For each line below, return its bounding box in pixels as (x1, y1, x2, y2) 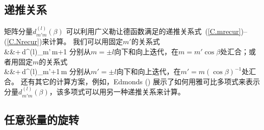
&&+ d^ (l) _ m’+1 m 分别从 (4, 66, 91, 77)
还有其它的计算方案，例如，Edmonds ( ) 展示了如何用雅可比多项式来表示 (20, 76, 260, 86)
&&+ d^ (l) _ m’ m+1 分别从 (4, 46, 91, 57)
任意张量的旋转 (4, 112, 79, 127)
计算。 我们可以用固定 (49, 36, 123, 47)
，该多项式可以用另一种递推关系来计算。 (49, 86, 185, 97)
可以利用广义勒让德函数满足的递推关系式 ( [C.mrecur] (66, 26, 241, 37)
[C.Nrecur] (7, 36, 39, 47)
